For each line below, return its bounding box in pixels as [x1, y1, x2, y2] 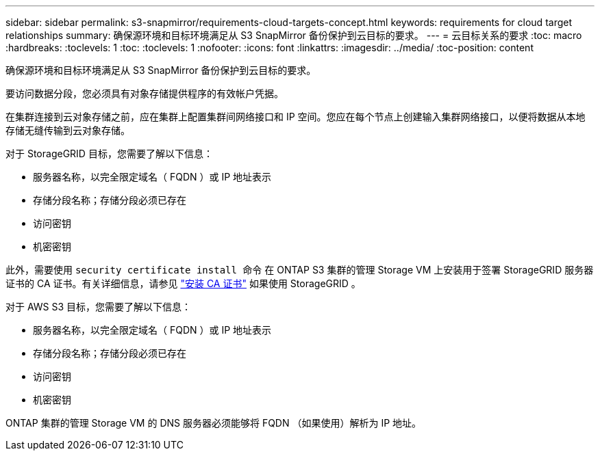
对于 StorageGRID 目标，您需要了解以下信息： [5, 148, 213, 159]
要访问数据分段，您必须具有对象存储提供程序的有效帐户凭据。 [5, 88, 284, 99]
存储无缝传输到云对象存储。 [5, 124, 130, 136]
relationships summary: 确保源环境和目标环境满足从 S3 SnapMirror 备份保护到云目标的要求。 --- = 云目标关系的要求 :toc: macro [5, 29, 582, 41]
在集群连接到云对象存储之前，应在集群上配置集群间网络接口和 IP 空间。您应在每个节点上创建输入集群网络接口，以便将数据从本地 [5, 111, 586, 122]
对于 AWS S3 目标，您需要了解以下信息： [5, 301, 192, 312]
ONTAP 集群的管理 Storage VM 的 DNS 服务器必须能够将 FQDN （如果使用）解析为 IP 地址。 [5, 417, 422, 429]
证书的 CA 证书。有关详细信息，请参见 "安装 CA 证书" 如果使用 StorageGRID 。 [5, 278, 361, 289]
